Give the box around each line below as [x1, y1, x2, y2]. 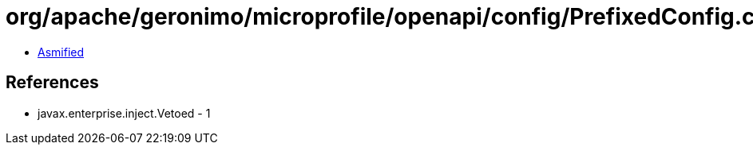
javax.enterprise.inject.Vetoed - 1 [38, 106, 211, 120]
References [6, 72, 99, 93]
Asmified [38, 45, 85, 59]
